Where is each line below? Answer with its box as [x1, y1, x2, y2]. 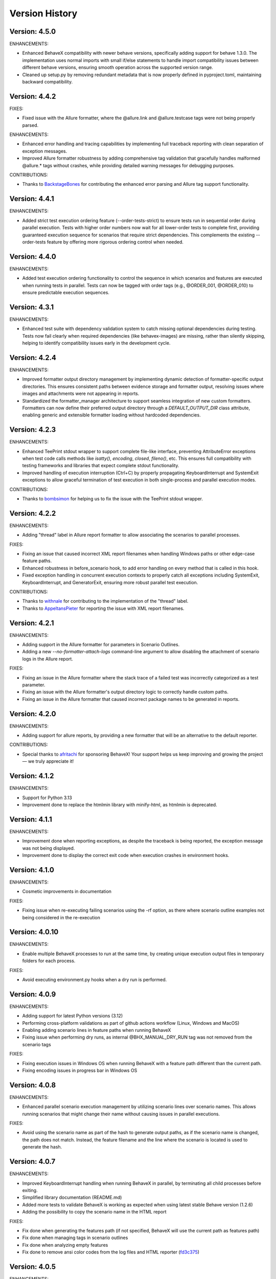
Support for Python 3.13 [22, 795, 73, 801]
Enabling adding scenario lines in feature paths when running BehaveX [22, 1027, 171, 1033]
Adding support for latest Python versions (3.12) [22, 1013, 123, 1019]
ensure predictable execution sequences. [22, 289, 110, 295]
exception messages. [22, 148, 67, 154]
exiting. [22, 1187, 38, 1193]
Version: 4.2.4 [9, 353, 56, 362]
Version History [9, 8, 78, 19]
